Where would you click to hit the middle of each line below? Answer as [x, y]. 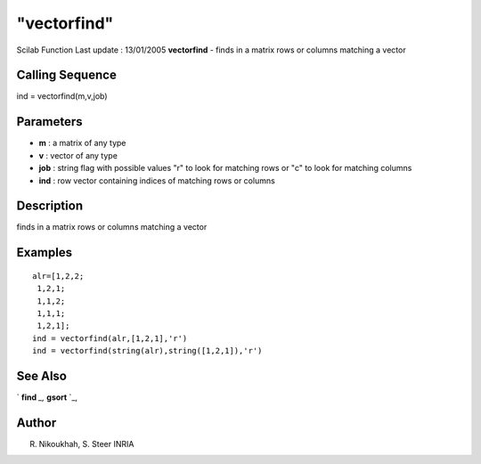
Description [50, 206]
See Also [41, 376]
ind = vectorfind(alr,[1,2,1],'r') [110, 338]
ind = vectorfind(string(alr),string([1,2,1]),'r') [147, 351]
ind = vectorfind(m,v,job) [62, 96]
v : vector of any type [78, 155]
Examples [45, 252]
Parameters [49, 122]
